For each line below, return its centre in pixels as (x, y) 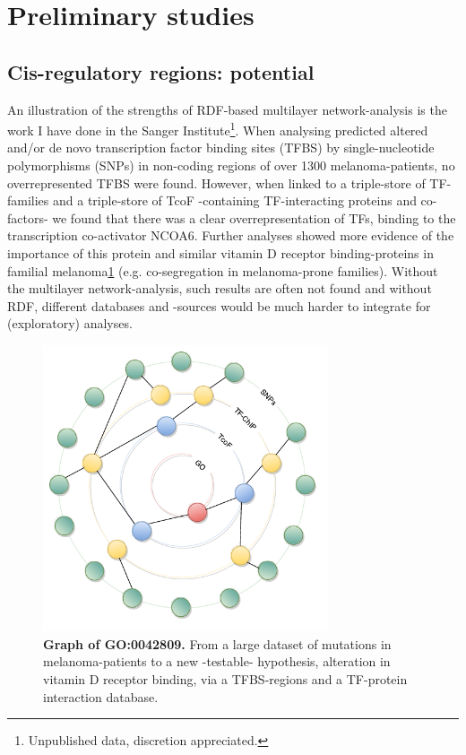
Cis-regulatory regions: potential (161, 71)
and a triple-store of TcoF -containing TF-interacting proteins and (235, 200)
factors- (28, 217)
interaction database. (101, 696)
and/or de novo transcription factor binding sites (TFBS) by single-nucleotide (221, 148)
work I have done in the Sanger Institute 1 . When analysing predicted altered (218, 129)
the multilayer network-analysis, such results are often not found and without (220, 288)
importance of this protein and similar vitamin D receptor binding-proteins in (220, 252)
